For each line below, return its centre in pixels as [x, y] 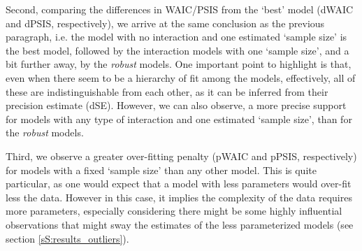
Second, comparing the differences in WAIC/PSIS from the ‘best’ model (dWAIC [180, 9]
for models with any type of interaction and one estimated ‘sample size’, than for [179, 119]
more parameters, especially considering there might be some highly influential [174, 211]
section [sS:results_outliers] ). [67, 238]
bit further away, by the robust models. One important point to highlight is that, [179, 64]
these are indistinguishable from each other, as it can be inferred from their [167, 91]
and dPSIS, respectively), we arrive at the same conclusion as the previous [165, 23]
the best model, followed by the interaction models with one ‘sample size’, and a [178, 50]
